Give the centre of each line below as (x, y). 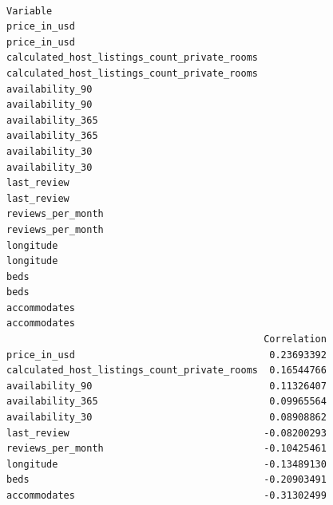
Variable (30, 11)
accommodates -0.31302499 (166, 495)
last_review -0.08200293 (166, 433)
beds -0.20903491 (166, 480)
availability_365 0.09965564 (166, 402)
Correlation (295, 339)
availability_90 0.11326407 (166, 386)
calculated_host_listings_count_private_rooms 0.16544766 (166, 371)
